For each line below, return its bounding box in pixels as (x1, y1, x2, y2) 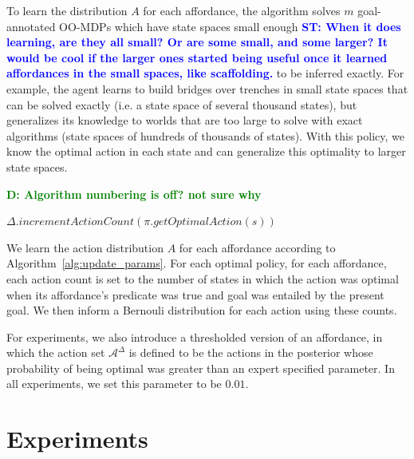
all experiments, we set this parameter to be (6, 375, 222, 392)
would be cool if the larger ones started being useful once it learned (6, 49, 388, 65)
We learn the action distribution (6, 239, 164, 255)
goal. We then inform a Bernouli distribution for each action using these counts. (6, 302, 397, 319)
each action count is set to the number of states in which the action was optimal (6, 270, 399, 287)
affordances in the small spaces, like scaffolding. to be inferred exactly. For (6, 65, 404, 81)
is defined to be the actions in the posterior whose (128, 344, 373, 361)
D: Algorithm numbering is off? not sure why (6, 185, 262, 202)
